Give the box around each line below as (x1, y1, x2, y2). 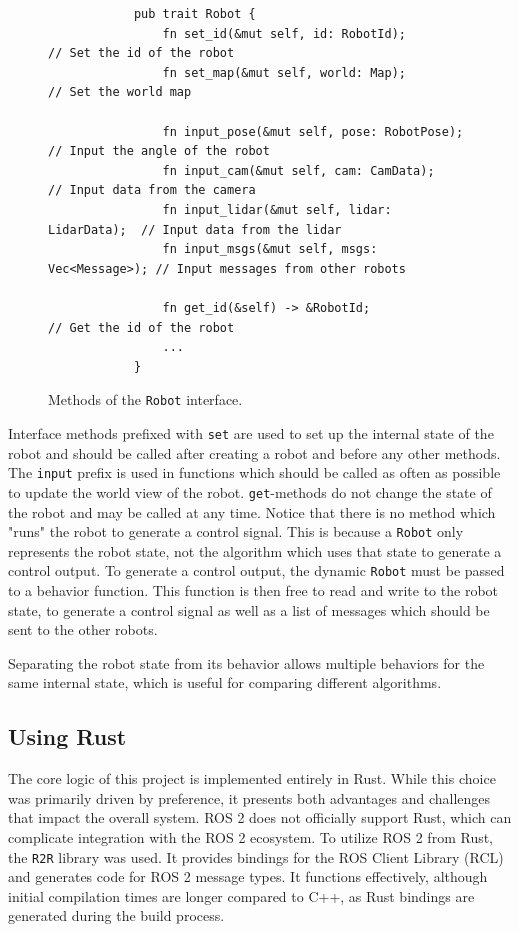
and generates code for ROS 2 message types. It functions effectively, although (8, 866, 488, 887)
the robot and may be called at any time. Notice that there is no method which (8, 501, 496, 522)
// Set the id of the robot (48, 46, 235, 61)
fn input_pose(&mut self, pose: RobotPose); (162, 124, 464, 139)
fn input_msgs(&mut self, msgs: (162, 242, 378, 257)
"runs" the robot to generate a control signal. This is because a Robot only (8, 521, 464, 542)
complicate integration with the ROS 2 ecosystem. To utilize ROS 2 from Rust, (8, 826, 494, 847)
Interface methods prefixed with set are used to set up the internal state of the (8, 422, 494, 443)
